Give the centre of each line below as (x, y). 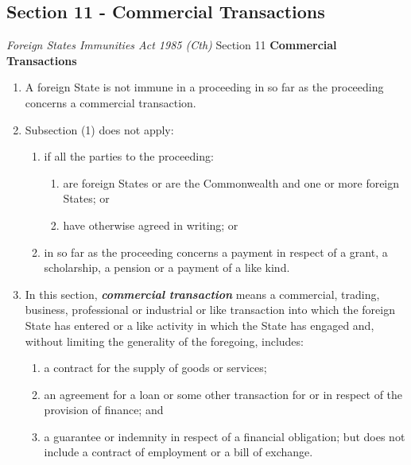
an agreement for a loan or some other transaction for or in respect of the (223, 394)
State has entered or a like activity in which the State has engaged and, (200, 325)
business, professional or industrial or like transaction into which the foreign (210, 310)
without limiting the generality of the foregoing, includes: (164, 341)
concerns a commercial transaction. (111, 102)
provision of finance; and (104, 410)
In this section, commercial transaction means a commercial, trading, (202, 294)
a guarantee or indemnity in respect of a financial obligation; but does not (225, 436)
